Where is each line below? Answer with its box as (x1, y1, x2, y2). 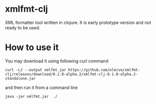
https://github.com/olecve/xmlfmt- (68, 67, 140, 72)
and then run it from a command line (5, 84, 78, 90)
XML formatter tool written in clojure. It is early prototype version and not (5, 20, 152, 25)
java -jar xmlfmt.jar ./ (5, 94, 57, 99)
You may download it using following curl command (5, 58, 108, 64)
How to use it (5, 42, 59, 53)
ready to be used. (5, 24, 40, 30)
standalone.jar (5, 76, 36, 81)
